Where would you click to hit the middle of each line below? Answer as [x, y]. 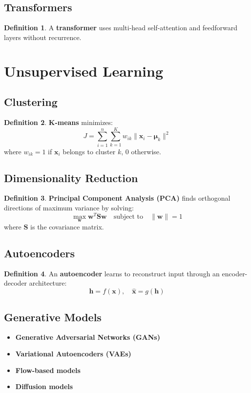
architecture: [48, 283]
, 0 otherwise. [141, 151]
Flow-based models [48, 370]
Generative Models [53, 317]
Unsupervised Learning [84, 71]
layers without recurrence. [43, 37]
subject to [128, 217]
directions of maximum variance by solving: [69, 208]
